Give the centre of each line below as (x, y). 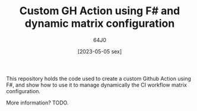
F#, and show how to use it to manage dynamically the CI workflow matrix (96, 85)
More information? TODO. (37, 103)
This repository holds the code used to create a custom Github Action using (99, 78)
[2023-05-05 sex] (100, 51)
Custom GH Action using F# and (100, 11)
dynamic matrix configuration (100, 23)
